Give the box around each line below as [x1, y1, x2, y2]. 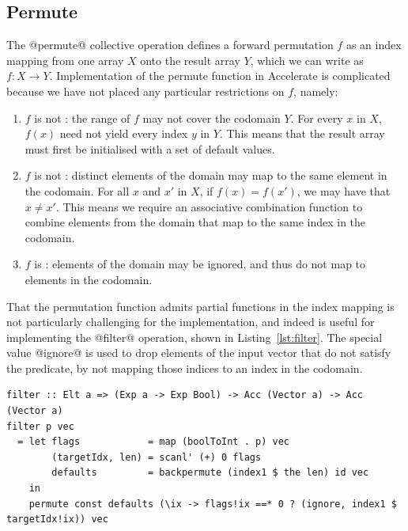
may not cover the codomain [142, 109, 281, 126]
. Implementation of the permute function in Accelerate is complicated [49, 67, 391, 84]
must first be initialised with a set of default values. [25, 140, 275, 157]
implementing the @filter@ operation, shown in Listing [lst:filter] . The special [6, 328, 383, 345]
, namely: [293, 82, 338, 99]
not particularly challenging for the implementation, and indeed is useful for [6, 313, 375, 330]
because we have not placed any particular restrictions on [6, 82, 285, 99]
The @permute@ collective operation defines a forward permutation [6, 36, 334, 53]
